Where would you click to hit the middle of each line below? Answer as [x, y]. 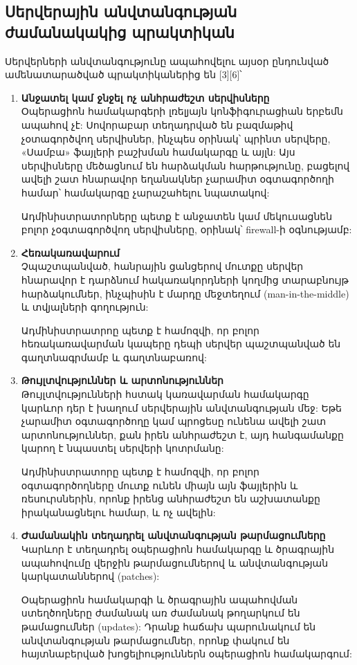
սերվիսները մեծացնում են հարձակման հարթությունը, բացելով [185, 165]
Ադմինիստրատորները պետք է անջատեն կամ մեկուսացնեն [177, 216]
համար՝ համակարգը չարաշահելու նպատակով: [145, 192]
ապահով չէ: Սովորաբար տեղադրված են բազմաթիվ [157, 124]
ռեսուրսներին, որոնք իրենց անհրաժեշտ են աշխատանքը [171, 499]
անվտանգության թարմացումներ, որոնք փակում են [155, 640]
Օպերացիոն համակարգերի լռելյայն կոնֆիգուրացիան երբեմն [182, 111]
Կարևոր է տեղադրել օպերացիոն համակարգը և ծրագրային [178, 549]
